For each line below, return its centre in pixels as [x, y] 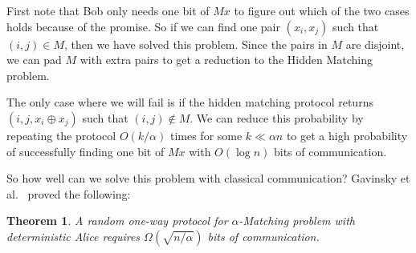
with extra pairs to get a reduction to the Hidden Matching [226, 60]
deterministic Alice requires [73, 236]
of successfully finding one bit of [86, 151]
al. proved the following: [69, 193]
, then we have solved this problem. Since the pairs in [196, 44]
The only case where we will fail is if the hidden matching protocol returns [190, 102]
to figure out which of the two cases [322, 10]
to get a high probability [347, 135]
